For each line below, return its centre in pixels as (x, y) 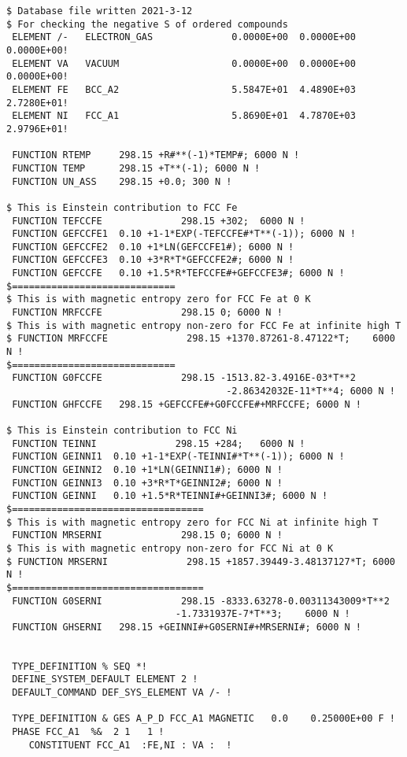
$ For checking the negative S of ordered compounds (147, 24)
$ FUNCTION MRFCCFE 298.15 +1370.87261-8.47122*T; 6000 (201, 339)
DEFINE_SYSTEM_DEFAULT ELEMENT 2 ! (105, 679)
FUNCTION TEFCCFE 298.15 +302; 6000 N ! (159, 221)
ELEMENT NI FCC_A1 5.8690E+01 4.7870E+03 (184, 116)
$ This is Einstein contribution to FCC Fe (122, 207)
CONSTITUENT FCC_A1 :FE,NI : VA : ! (130, 745)
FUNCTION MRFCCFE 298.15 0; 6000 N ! (147, 313)
